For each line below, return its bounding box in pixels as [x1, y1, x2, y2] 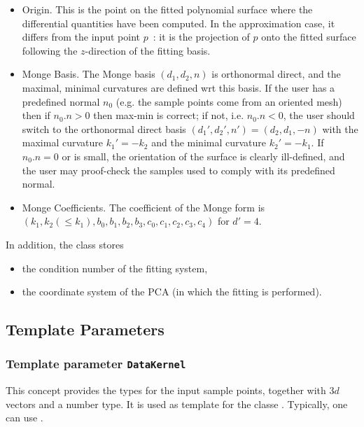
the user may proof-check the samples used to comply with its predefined [22, 162, 335, 177]
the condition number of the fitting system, [22, 260, 208, 275]
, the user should [283, 108, 355, 122]
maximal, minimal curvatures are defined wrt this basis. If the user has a [22, 80, 335, 94]
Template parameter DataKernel [6, 355, 186, 372]
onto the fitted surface [261, 29, 356, 44]
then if [22, 108, 50, 122]
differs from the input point [22, 29, 140, 44]
